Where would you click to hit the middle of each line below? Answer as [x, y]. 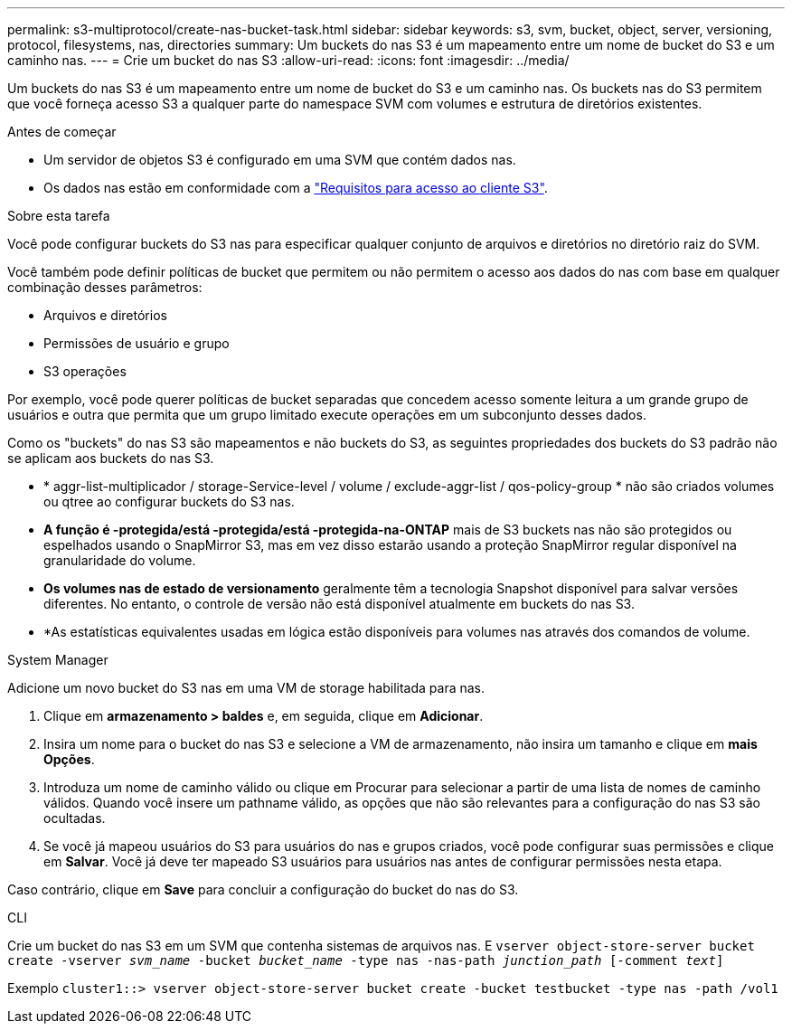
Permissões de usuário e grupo [137, 343]
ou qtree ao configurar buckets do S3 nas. [169, 501]
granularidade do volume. [120, 560]
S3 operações [85, 371]
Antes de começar [62, 132]
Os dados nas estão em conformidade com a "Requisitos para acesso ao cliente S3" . [296, 188]
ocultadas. [75, 818]
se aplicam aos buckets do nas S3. [111, 458]
